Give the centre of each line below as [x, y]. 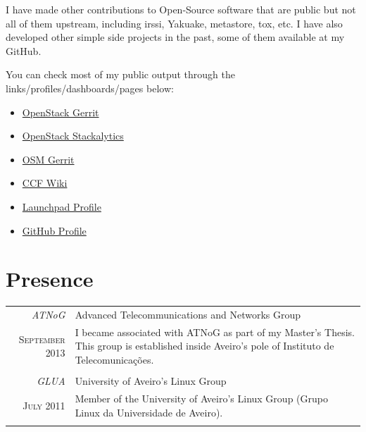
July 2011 [44, 405]
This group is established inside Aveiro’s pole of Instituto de [204, 346]
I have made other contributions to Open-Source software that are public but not [181, 9]
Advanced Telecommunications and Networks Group [188, 314]
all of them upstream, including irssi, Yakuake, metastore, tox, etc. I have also [174, 23]
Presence [50, 279]
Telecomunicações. [114, 360]
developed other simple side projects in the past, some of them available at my [175, 37]
